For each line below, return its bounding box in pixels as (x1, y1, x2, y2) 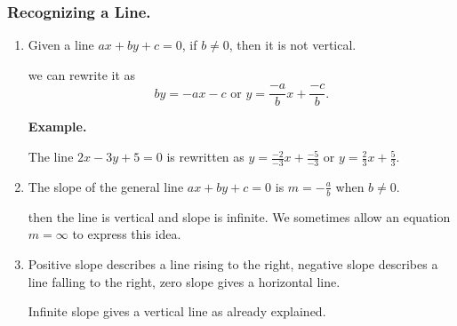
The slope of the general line (28, 177, 184, 195)
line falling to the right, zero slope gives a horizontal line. (28, 272, 341, 290)
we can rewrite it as (28, 65, 136, 83)
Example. (28, 117, 87, 136)
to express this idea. (72, 225, 181, 243)
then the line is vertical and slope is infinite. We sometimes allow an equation (28, 207, 451, 226)
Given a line (28, 36, 94, 54)
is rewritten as (166, 147, 245, 166)
